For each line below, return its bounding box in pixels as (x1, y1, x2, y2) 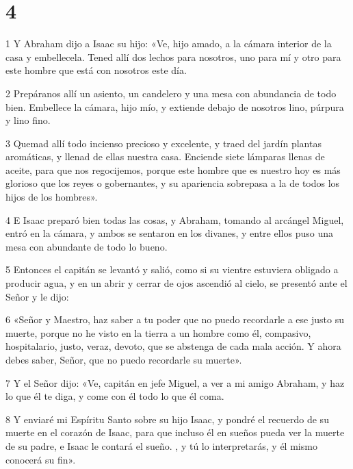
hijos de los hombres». (5, 190, 98, 204)
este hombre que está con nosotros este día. (5, 63, 187, 77)
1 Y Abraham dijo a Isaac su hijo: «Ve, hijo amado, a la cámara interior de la (5, 36, 332, 51)
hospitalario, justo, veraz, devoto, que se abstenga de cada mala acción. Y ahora (5, 339, 341, 353)
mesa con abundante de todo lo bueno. (5, 239, 168, 253)
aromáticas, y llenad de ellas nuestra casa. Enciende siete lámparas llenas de (5, 149, 325, 164)
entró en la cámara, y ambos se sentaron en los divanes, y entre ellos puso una (5, 226, 333, 240)
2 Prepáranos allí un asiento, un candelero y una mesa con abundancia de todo (5, 86, 337, 100)
